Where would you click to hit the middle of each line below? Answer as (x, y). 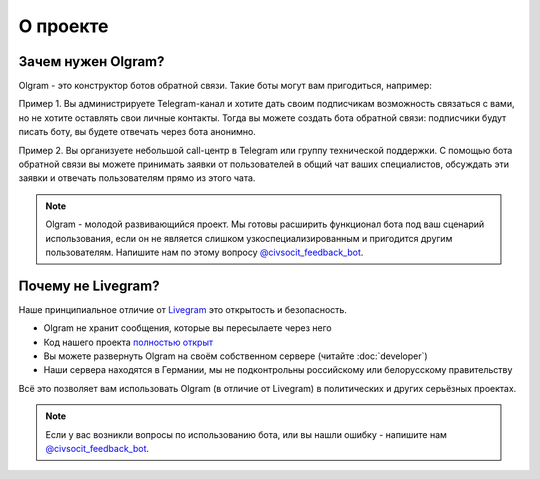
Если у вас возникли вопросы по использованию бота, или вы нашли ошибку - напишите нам (246, 434)
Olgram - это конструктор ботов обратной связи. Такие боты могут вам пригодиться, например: (225, 86)
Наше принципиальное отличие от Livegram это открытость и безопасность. (182, 309)
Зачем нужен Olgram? (91, 61)
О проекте (63, 26)
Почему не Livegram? (89, 285)
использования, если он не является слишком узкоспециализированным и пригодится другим (249, 238)
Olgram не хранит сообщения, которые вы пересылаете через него (187, 328)
